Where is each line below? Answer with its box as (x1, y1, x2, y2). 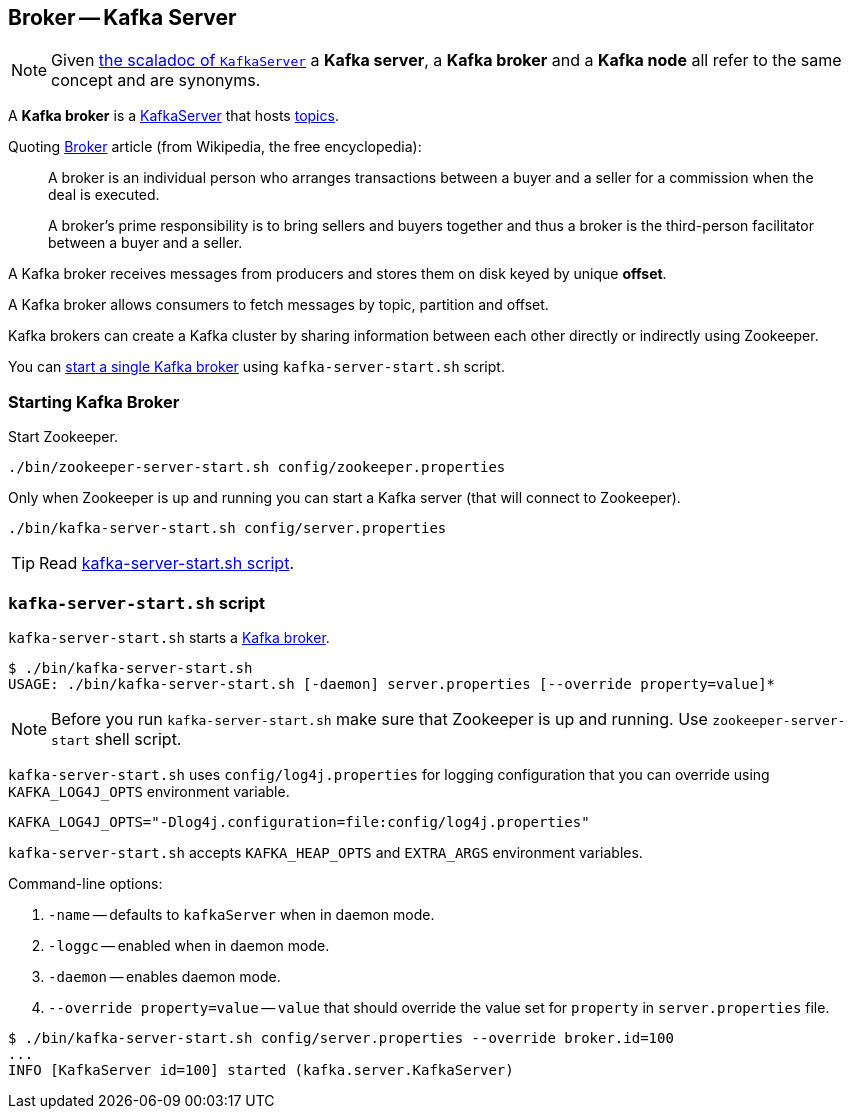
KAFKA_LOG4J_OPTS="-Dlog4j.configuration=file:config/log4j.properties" (8, 813, 590, 830)
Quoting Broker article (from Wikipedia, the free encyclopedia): (8, 138, 422, 156)
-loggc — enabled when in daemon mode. (48, 936, 330, 954)
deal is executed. (48, 186, 160, 204)
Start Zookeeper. (8, 428, 118, 446)
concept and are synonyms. (51, 70, 261, 91)
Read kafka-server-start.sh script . (39, 553, 294, 574)
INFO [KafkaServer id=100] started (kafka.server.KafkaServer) (8, 1061, 514, 1078)
